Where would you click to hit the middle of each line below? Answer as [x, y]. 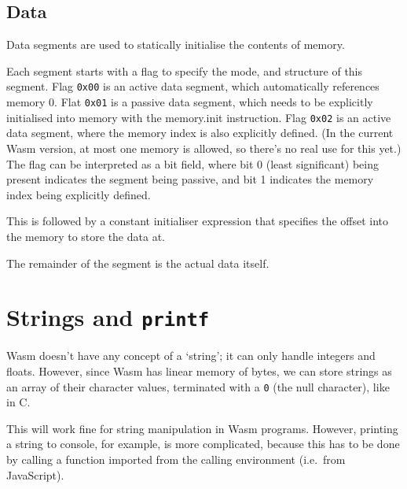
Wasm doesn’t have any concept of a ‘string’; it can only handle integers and [191, 356]
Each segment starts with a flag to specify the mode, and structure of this [185, 70]
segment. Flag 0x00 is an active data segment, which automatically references [193, 86]
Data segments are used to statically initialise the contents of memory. [176, 44]
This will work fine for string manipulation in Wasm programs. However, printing [202, 428]
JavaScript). [35, 474]
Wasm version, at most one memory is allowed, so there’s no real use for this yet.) [204, 148]
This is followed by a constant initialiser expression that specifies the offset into [198, 221]
